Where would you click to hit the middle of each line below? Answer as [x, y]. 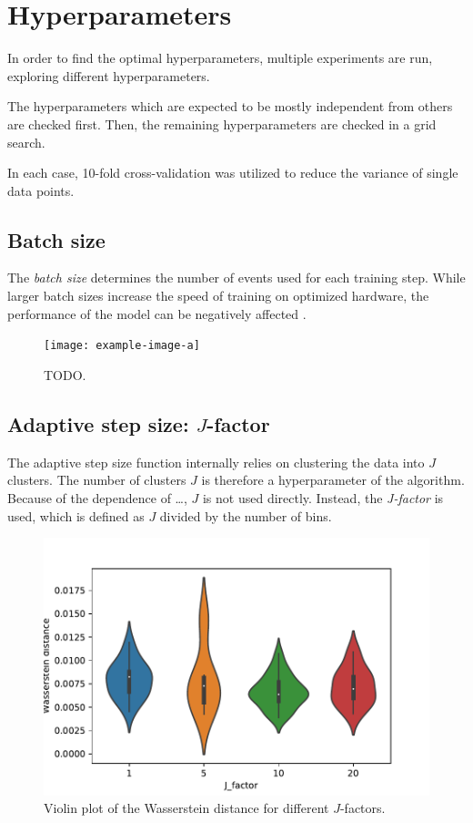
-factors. [362, 808]
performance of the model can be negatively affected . [157, 313]
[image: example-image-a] [122, 346]
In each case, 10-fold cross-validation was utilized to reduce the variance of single [233, 173]
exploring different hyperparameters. [109, 75]
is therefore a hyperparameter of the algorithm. [333, 480]
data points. [41, 190]
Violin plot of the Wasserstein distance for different [186, 808]
